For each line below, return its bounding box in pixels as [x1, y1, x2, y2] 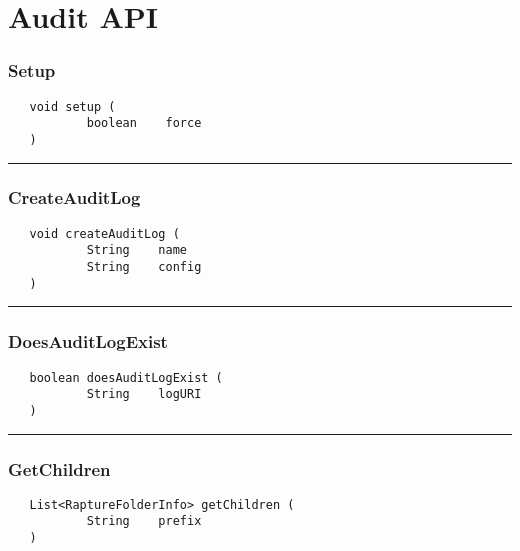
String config [86, 260, 202, 275]
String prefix [86, 514, 202, 529]
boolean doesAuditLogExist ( [29, 370, 223, 385]
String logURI [86, 387, 202, 402]
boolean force [86, 116, 202, 131]
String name [86, 243, 187, 258]
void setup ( [29, 99, 116, 114]
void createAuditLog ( [29, 226, 180, 241]
